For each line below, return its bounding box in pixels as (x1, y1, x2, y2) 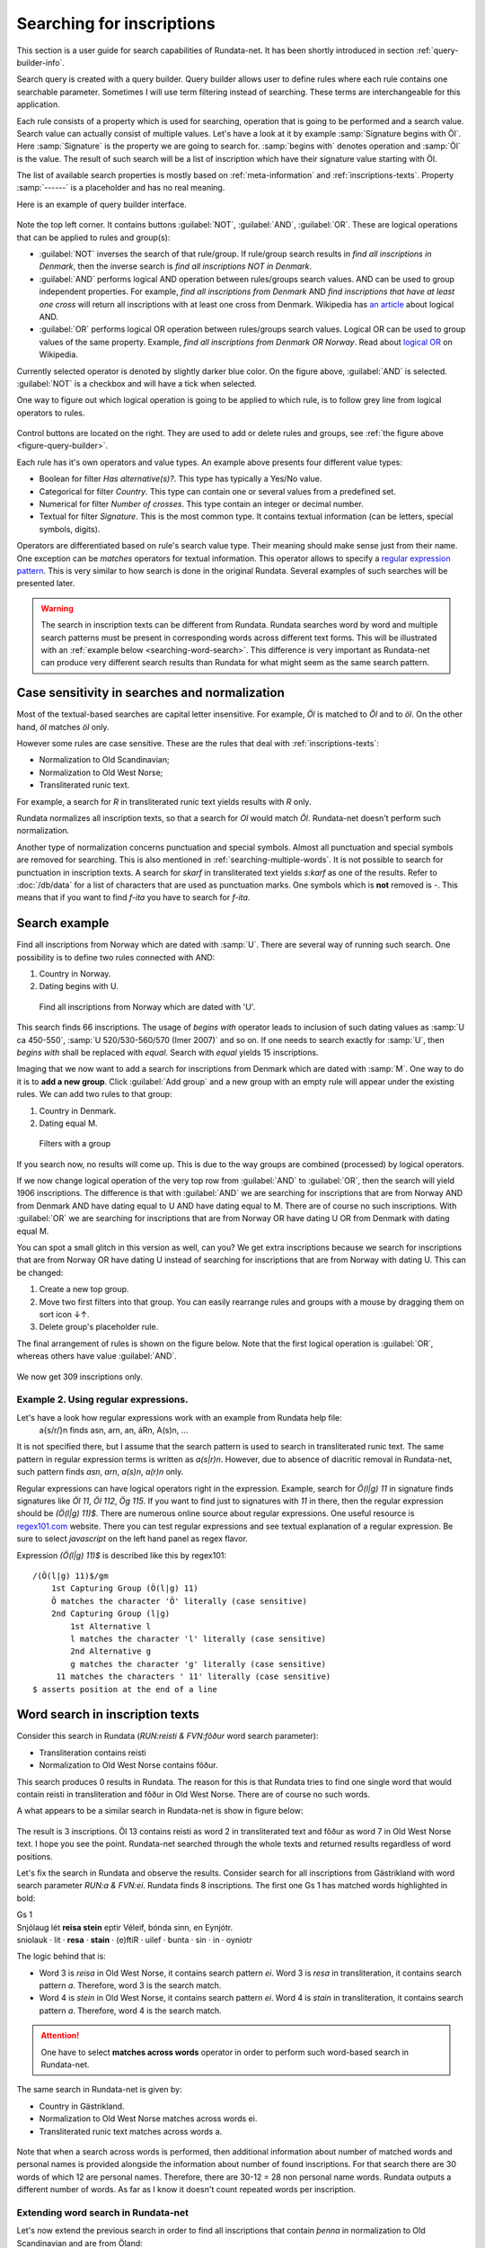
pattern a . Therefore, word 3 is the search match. (39, 1980, 222, 1991)
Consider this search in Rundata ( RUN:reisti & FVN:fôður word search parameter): (16, 1731, 319, 1742)
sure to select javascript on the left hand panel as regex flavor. (16, 1533, 249, 1544)
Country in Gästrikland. (39, 2101, 125, 2111)
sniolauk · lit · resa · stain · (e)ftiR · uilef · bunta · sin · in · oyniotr (16, 1934, 252, 1945)
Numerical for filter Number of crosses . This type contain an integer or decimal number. (39, 499, 364, 510)
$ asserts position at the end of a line (32, 1684, 217, 1694)
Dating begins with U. (39, 981, 119, 992)
